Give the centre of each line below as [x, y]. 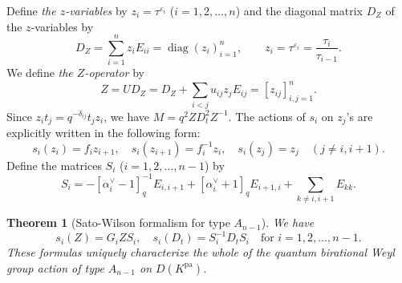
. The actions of [267, 116]
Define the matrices [54, 165]
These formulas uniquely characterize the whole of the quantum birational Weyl [201, 252]
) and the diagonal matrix [299, 10]
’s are [359, 116]
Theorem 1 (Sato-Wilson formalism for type [118, 222]
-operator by [114, 73]
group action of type [55, 267]
